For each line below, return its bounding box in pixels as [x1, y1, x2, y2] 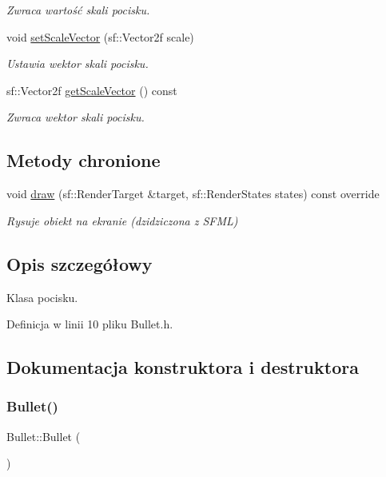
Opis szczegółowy [6, 251, 153, 276]
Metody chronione [6, 148, 161, 173]
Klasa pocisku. [6, 288, 78, 305]
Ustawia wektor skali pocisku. [6, 55, 149, 72]
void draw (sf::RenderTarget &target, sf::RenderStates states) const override [6, 185, 380, 202]
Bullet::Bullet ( [6, 427, 81, 444]
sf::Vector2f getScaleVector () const [6, 81, 177, 98]
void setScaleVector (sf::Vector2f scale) [6, 28, 194, 45]
